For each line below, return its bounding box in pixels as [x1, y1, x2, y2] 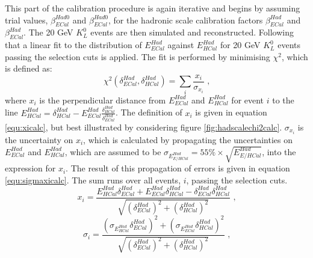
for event [231, 93, 264, 106]
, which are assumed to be [64, 145, 161, 158]
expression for [5, 162, 56, 174]
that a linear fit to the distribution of [5, 38, 142, 51]
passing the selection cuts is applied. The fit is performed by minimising [5, 50, 270, 63]
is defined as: [5, 62, 52, 75]
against [167, 38, 194, 51]
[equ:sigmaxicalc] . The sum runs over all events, [5, 173, 181, 186]
